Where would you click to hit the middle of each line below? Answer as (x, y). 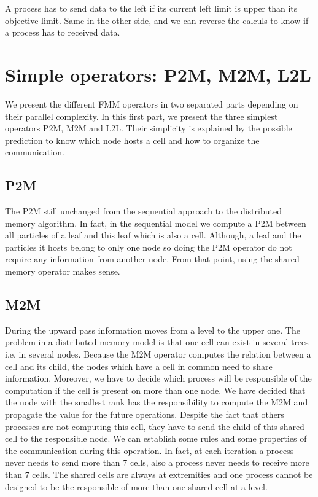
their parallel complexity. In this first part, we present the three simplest (142, 116)
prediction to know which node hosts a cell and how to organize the (132, 140)
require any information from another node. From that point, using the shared (152, 259)
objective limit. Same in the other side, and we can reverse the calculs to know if (157, 20)
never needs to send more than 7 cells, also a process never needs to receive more (157, 462)
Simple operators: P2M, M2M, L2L (158, 74)
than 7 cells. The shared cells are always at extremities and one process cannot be (159, 474)
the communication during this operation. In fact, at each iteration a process (149, 450)
